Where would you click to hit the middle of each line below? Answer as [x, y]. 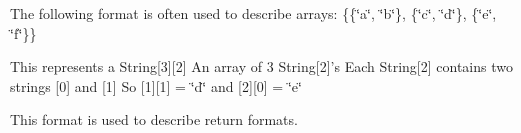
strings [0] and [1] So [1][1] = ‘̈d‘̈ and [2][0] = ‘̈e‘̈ [156, 85]
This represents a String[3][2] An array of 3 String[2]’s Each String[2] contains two [261, 66]
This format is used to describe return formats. [154, 119]
